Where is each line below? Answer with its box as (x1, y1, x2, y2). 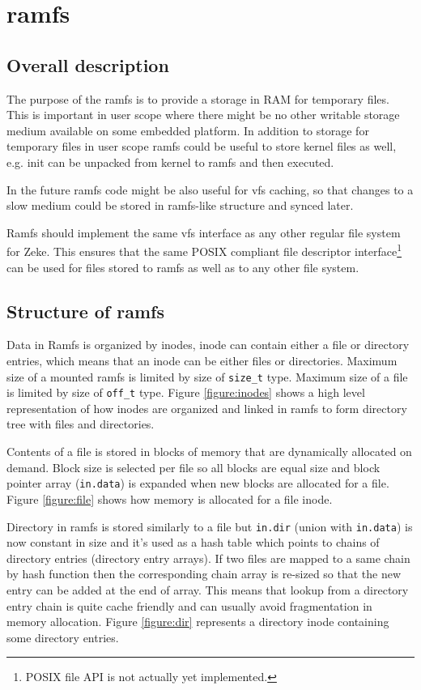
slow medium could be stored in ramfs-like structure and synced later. (6, 197, 354, 214)
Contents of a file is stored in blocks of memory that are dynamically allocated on (6, 443, 412, 460)
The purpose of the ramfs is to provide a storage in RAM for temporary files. (6, 90, 389, 107)
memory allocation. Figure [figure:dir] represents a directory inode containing (6, 613, 389, 630)
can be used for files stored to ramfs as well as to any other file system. (6, 258, 359, 275)
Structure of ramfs (6, 298, 164, 323)
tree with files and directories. (6, 415, 155, 432)
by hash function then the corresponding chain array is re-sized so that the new (6, 565, 402, 582)
